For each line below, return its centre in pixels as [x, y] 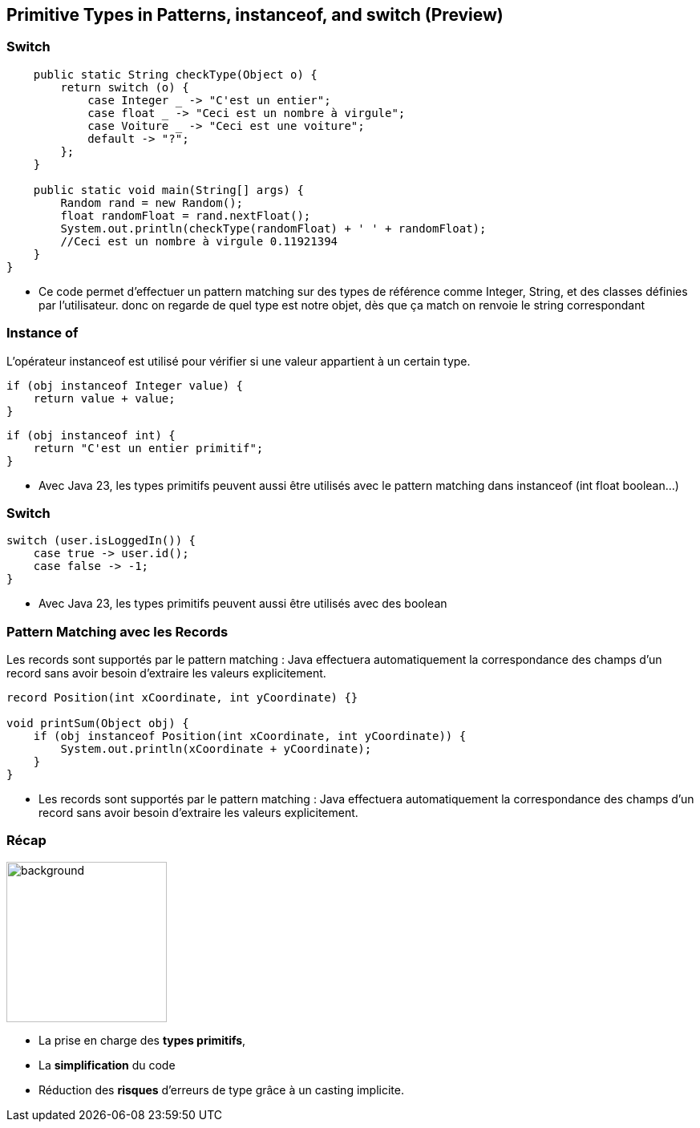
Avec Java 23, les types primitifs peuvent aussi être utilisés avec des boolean [243, 604]
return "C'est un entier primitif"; [148, 448]
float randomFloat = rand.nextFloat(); [186, 215]
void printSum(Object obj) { [98, 724]
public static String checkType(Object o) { [175, 74]
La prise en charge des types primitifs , [142, 1040]
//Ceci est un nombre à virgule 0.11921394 [199, 241]
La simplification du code [107, 1065]
